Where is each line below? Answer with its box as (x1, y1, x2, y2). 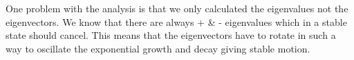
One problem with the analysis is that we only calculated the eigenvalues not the (6, 1, 348, 15)
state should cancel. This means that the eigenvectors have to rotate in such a (6, 28, 336, 42)
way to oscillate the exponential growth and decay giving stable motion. (6, 41, 310, 55)
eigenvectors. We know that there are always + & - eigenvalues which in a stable (6, 14, 347, 29)
